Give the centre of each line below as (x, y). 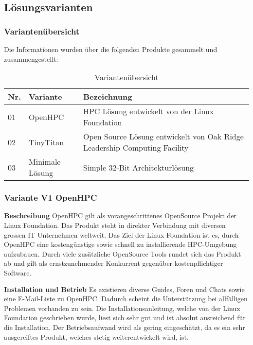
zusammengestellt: (31, 59)
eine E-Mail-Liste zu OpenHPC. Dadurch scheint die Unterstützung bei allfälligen (126, 299)
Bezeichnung (108, 97)
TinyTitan (46, 142)
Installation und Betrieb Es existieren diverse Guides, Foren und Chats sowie (124, 289)
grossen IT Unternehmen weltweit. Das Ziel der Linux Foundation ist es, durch (121, 234)
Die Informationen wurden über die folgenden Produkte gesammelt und (111, 49)
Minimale (45, 162)
